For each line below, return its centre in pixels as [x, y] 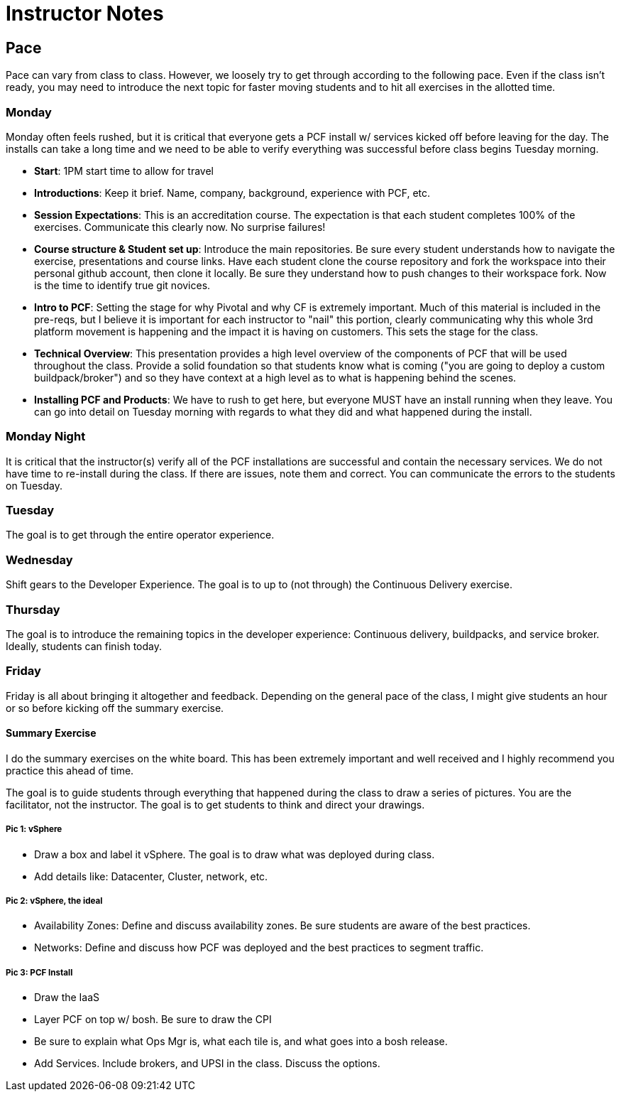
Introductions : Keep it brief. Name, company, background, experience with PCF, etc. [232, 193]
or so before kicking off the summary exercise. [115, 708]
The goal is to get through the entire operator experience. [140, 535]
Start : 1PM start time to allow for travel [124, 171]
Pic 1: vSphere [34, 829]
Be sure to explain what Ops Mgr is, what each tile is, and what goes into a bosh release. [241, 1042]
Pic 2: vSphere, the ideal [54, 901]
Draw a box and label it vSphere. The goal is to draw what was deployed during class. [235, 854]
